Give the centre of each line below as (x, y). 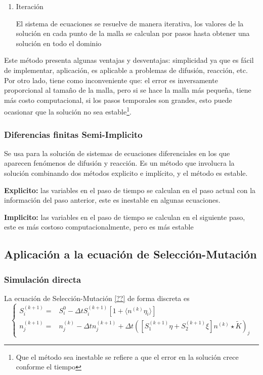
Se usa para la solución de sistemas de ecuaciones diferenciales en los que (117, 153)
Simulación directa (43, 279)
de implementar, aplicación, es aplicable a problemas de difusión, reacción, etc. (126, 70)
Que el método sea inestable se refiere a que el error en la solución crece (127, 357)
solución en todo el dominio (59, 43)
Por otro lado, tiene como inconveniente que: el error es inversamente (111, 80)
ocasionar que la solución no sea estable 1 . (68, 111)
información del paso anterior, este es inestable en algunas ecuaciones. (112, 200)
